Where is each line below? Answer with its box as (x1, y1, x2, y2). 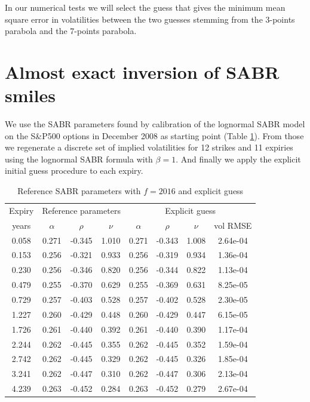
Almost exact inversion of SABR (5, 59, 280, 84)
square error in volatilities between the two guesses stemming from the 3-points (5, 13, 295, 25)
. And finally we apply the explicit (176, 152, 301, 165)
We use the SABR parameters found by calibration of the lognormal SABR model (5, 118, 305, 130)
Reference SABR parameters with (17, 185, 141, 197)
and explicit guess (178, 185, 244, 197)
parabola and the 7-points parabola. (5, 24, 137, 37)
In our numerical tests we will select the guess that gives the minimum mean (5, 1, 286, 13)
